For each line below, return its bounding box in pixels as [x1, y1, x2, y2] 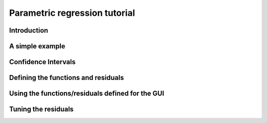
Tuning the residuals [9, 105, 74, 114]
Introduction [9, 26, 48, 35]
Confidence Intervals [9, 58, 76, 66]
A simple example [9, 42, 65, 50]
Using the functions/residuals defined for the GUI [9, 89, 164, 98]
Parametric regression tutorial [9, 7, 135, 18]
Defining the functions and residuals [9, 74, 124, 82]
